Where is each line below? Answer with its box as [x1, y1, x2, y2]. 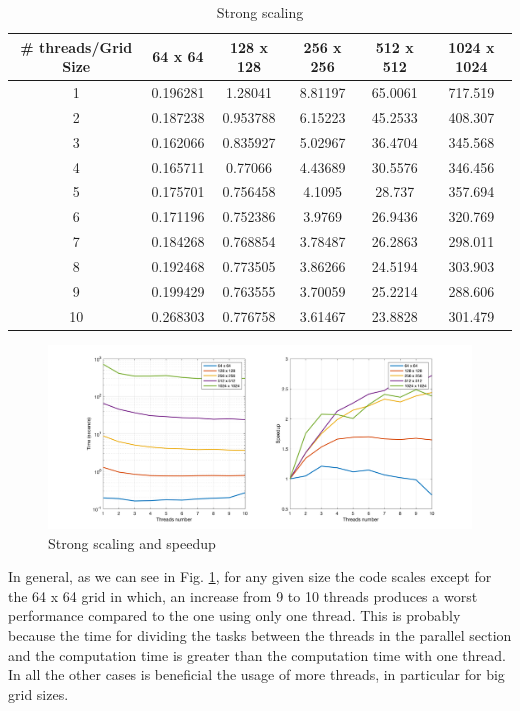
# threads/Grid [20, 36, 133, 57]
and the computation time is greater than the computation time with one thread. [8, 644, 506, 665]
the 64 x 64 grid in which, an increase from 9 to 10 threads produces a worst [8, 585, 478, 606]
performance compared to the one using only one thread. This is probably [8, 605, 461, 626]
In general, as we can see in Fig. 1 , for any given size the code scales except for [8, 566, 492, 587]
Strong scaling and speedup [48, 532, 216, 553]
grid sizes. [8, 683, 69, 704]
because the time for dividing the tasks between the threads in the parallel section [8, 624, 512, 645]
